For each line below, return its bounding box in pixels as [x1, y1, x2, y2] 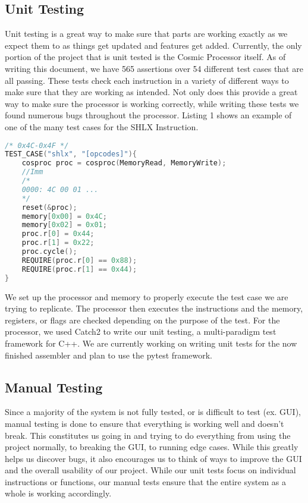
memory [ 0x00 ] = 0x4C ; [21, 212, 107, 221]
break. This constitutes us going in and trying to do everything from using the [5, 429, 291, 441]
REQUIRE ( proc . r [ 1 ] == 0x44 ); [21, 265, 137, 273]
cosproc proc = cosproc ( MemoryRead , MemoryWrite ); [21, 159, 227, 168]
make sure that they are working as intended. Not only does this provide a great [5, 86, 298, 98]
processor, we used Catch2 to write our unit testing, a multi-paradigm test [5, 325, 276, 338]
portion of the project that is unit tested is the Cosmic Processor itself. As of [5, 51, 286, 63]
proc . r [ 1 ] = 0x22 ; [21, 238, 95, 247]
